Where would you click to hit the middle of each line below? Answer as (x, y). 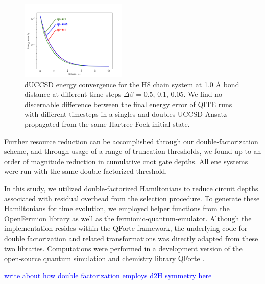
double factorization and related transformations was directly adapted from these (131, 238)
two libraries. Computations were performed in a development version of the (123, 248)
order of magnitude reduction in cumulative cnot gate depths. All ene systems (126, 161)
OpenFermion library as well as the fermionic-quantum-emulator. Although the (128, 218)
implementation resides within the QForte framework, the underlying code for (126, 228)
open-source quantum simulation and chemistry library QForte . (104, 258)
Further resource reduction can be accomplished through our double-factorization (131, 141)
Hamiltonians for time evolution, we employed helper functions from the (117, 208)
